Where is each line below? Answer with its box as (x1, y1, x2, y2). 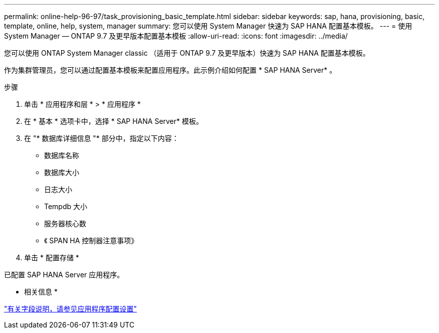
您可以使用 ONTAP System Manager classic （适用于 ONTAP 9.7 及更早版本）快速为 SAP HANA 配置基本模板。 (4, 49, 370, 57)
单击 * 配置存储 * (24, 253, 79, 262)
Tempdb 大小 (44, 202, 88, 211)
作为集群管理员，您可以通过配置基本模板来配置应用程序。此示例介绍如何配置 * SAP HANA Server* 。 (4, 66, 337, 74)
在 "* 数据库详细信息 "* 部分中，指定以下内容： (24, 134, 179, 142)
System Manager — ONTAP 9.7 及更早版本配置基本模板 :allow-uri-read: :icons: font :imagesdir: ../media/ (4, 32, 348, 40)
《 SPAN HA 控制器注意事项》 (44, 236, 138, 245)
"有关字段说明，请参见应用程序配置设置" (4, 304, 137, 313)
